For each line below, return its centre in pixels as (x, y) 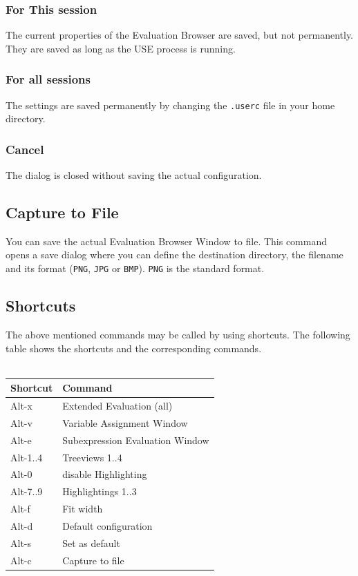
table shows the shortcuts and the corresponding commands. (134, 348)
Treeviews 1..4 (92, 457)
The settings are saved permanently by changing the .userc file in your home (170, 105)
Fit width (83, 509)
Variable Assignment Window (125, 422)
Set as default (91, 543)
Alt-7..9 (27, 491)
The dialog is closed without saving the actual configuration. (134, 175)
